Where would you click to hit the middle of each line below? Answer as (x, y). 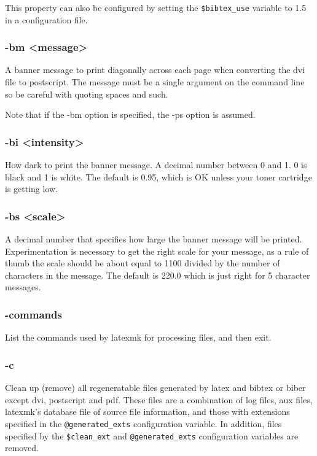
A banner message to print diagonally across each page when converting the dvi (155, 70)
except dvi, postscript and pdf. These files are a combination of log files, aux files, (159, 399)
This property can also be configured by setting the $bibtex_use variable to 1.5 (156, 7)
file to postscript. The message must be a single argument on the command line (155, 82)
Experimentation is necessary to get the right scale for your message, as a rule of (157, 251)
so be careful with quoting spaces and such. (87, 94)
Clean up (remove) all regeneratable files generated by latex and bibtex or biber (155, 388)
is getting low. (32, 189)
